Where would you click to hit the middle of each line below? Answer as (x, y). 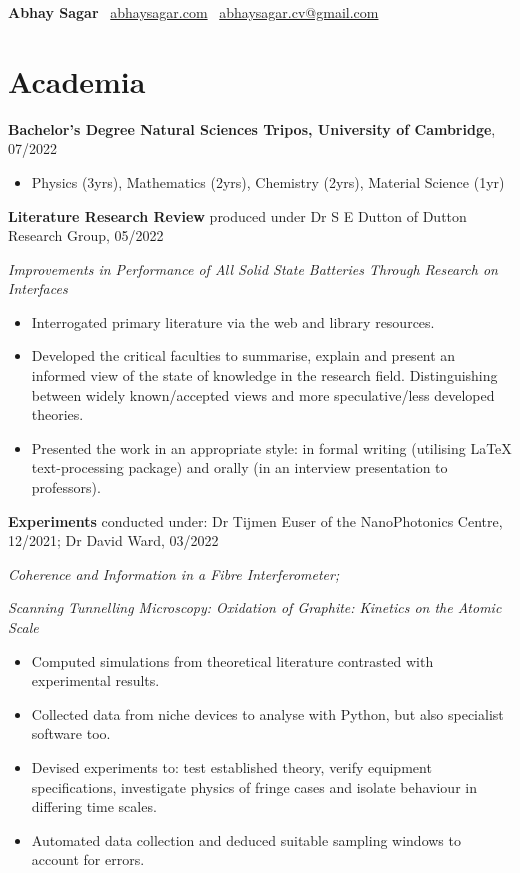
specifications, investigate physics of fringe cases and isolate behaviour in (254, 786)
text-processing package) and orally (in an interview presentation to (239, 467)
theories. (57, 414)
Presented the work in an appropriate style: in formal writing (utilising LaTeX (271, 447)
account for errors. (88, 859)
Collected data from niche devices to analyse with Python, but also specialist (267, 713)
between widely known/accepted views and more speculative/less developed (263, 394)
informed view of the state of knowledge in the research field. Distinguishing (264, 375)
